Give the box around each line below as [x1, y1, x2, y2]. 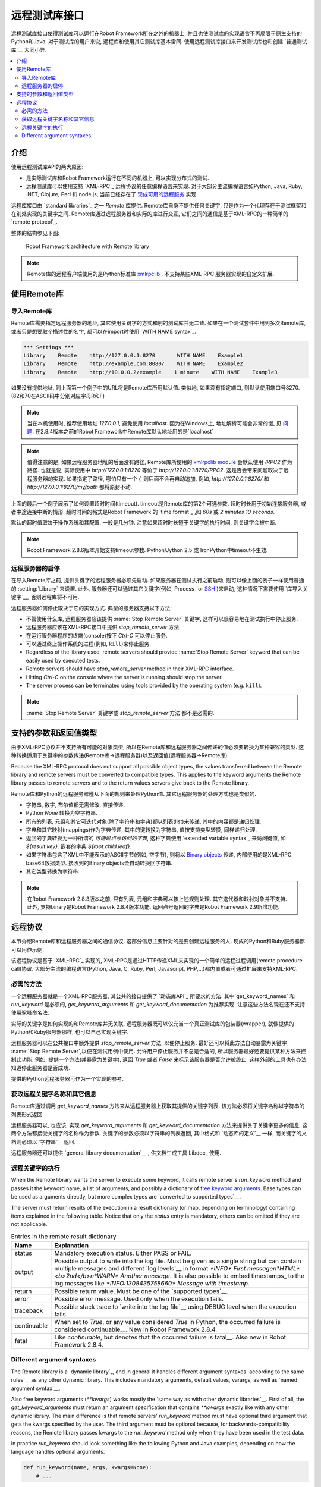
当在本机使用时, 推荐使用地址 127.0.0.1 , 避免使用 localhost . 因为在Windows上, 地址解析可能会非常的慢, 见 [27, 419, 282, 426]
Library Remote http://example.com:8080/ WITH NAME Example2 [23, 360, 243, 367]
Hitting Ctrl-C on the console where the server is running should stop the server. [26, 673, 223, 680]
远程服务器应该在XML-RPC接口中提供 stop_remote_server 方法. [26, 623, 181, 630]
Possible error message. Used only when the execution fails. [54, 1295, 224, 1303]
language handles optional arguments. [11, 1448, 105, 1455]
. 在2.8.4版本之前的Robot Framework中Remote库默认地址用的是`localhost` [32, 428, 214, 435]
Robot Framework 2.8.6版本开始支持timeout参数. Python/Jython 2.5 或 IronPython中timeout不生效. [27, 547, 268, 554]
